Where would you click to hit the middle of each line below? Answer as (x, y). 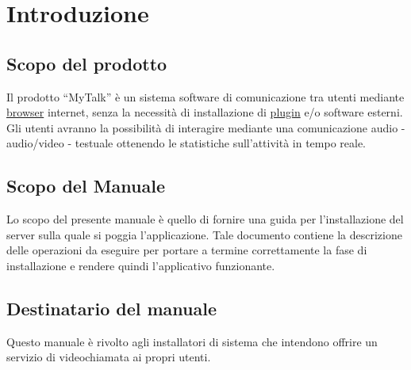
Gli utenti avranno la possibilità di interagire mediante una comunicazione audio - (206, 127)
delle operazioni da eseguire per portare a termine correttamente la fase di (187, 250)
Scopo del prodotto (87, 63)
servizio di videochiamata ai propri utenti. (109, 357)
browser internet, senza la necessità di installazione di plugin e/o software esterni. (205, 112)
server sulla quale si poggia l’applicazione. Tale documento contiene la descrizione (204, 234)
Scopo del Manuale (86, 186)
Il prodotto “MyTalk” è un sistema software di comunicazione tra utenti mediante (205, 96)
